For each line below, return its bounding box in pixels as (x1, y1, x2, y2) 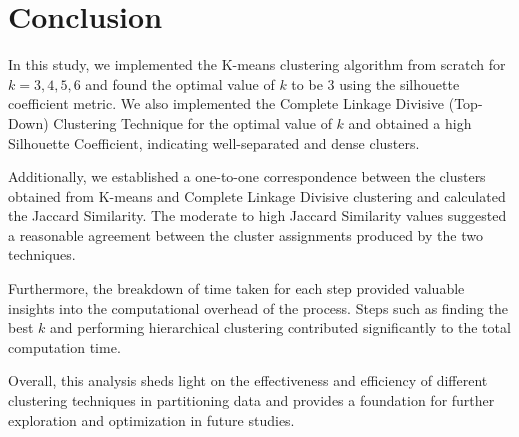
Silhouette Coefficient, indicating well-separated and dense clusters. (8, 132, 420, 153)
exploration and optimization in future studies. (8, 409, 295, 430)
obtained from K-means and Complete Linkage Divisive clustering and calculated (8, 185, 506, 206)
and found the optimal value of (85, 73, 275, 94)
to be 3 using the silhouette (291, 73, 460, 94)
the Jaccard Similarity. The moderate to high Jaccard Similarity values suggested (8, 205, 507, 226)
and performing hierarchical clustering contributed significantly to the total (49, 317, 511, 338)
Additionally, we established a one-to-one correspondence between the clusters (8, 166, 486, 187)
